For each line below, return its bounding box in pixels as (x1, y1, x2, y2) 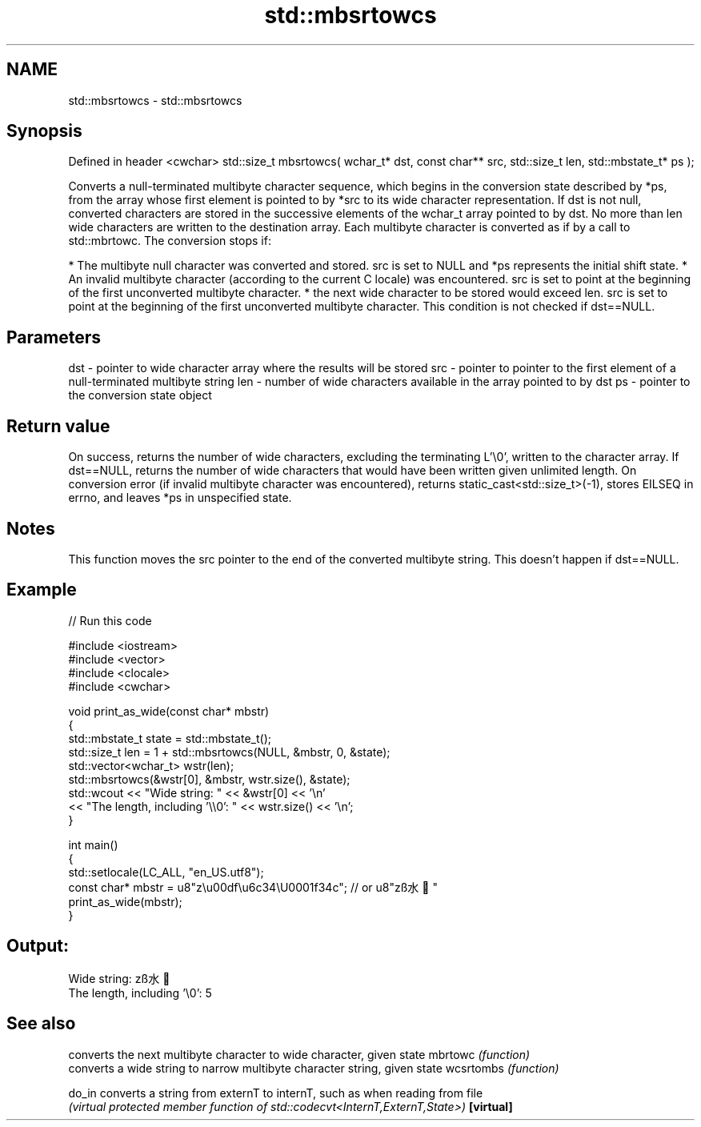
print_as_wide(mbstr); (68, 894, 182, 908)
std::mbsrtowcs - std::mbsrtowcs (68, 93, 242, 107)
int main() (68, 837, 118, 852)
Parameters (6, 327, 101, 347)
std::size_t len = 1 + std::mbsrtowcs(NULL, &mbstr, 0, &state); (68, 744, 391, 759)
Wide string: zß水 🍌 (68, 971, 170, 985)
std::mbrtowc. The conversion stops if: (68, 234, 271, 248)
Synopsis (6, 121, 82, 142)
